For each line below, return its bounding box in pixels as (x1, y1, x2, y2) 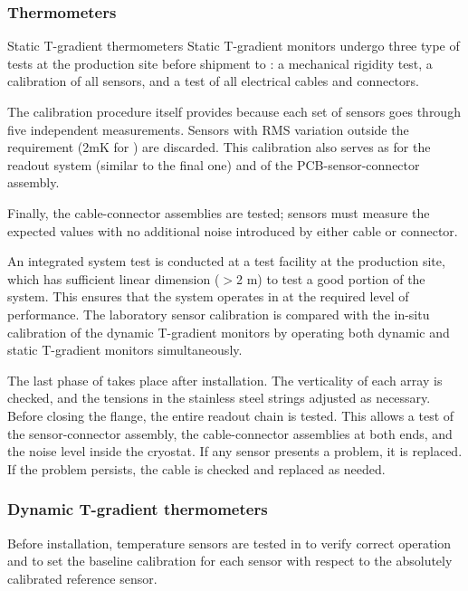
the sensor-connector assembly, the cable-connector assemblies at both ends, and (7, 424, 453, 443)
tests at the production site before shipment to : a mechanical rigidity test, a (7, 53, 433, 72)
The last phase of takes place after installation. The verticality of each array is (7, 370, 443, 389)
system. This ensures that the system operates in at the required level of (7, 287, 409, 306)
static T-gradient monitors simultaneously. (7, 340, 243, 359)
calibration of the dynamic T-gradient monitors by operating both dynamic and (7, 322, 450, 341)
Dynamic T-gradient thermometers (7, 498, 268, 520)
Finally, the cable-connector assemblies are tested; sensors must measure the (7, 203, 430, 222)
